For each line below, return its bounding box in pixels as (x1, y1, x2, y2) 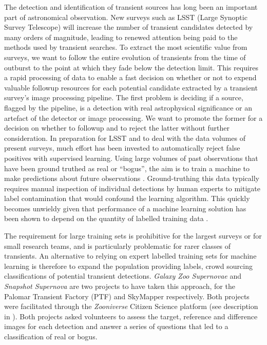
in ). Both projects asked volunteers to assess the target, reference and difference (4, 311, 258, 321)
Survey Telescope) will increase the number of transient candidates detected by (4, 22, 253, 32)
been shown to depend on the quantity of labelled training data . (4, 213, 208, 224)
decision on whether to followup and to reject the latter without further (4, 122, 230, 133)
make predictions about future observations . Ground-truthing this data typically (4, 173, 259, 184)
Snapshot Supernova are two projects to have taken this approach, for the (4, 281, 235, 292)
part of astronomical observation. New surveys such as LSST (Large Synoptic (4, 11, 247, 22)
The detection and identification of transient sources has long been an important (4, 2, 258, 12)
